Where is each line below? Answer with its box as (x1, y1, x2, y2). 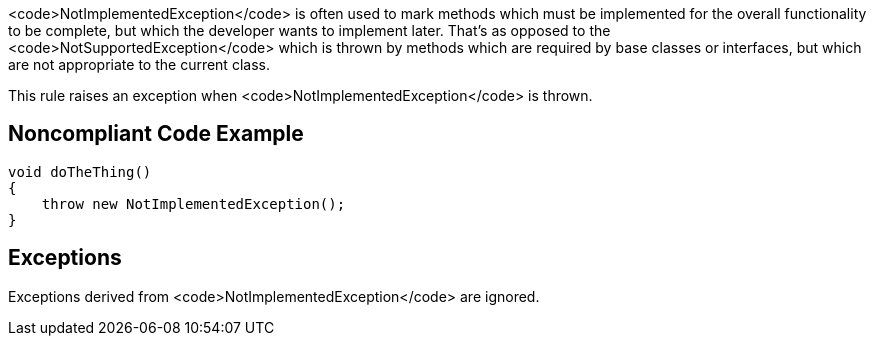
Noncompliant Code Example (8, 121, 304, 147)
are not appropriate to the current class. (8, 56, 270, 73)
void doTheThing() (8, 163, 152, 180)
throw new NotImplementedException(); (41, 195, 346, 212)
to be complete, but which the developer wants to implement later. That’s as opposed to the (8, 22, 611, 39)
